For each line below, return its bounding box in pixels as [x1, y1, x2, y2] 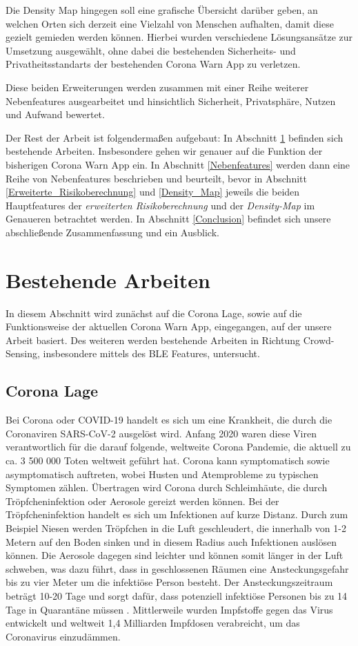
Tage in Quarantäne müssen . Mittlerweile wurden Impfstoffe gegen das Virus [6, 602, 333, 616]
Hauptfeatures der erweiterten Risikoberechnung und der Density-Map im [6, 198, 315, 212]
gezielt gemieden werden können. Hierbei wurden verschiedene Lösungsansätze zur [6, 30, 353, 44]
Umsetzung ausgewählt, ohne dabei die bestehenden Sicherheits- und [6, 43, 296, 57]
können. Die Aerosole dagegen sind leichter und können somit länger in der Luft [6, 548, 344, 562]
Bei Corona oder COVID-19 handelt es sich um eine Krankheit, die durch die [6, 412, 332, 427]
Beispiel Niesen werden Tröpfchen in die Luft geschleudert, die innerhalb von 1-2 [6, 520, 346, 535]
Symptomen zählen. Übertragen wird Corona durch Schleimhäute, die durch [6, 480, 328, 495]
